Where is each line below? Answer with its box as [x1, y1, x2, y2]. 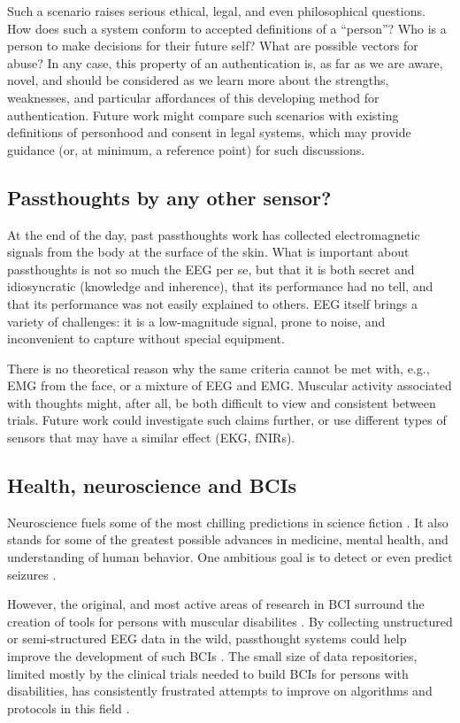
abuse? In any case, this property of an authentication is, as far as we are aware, [7, 53, 443, 72]
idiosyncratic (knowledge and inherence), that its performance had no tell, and [7, 277, 433, 296]
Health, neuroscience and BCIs [7, 472, 297, 499]
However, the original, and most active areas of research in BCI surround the [7, 595, 425, 613]
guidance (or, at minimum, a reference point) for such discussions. [7, 140, 365, 158]
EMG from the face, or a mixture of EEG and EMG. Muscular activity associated [7, 376, 452, 395]
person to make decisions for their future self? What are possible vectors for [7, 36, 418, 55]
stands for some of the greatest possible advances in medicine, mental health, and [7, 530, 448, 549]
